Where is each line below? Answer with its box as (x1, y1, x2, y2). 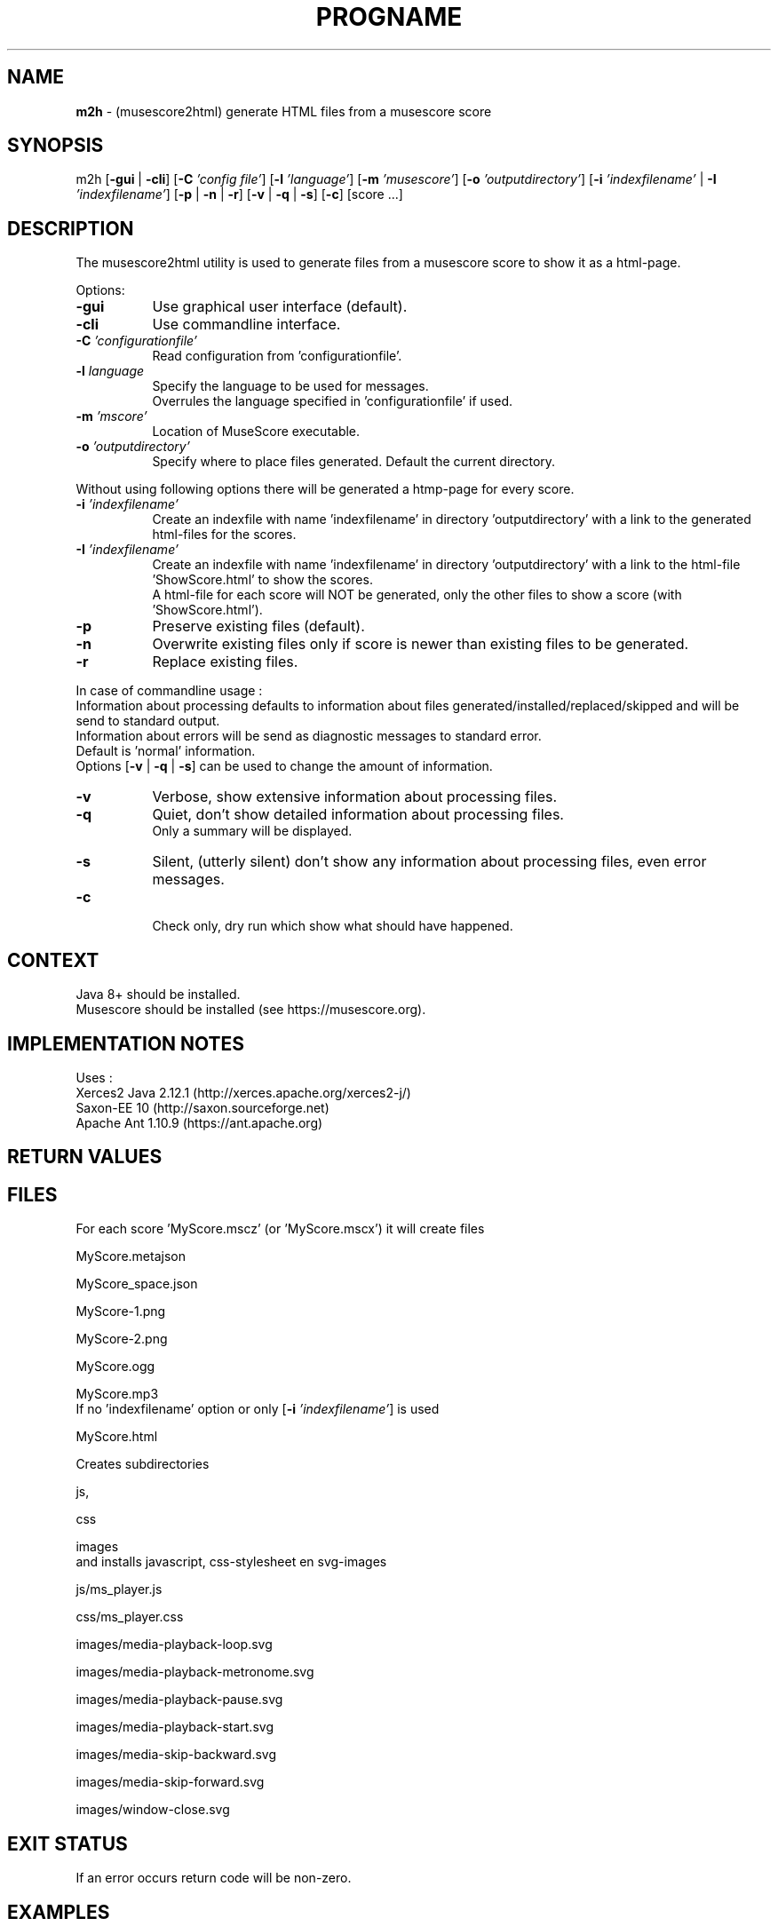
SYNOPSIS (7, 134, 104, 157)
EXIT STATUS (7, 1832, 128, 1855)
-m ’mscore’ (75, 408, 147, 424)
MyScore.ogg (75, 1359, 155, 1375)
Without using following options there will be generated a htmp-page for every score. (75, 481, 575, 497)
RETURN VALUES (7, 1145, 163, 1169)
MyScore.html (75, 1429, 158, 1445)
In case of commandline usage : (75, 683, 263, 699)
